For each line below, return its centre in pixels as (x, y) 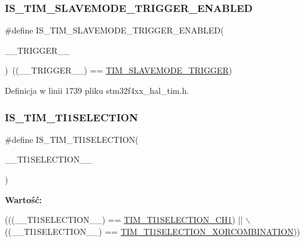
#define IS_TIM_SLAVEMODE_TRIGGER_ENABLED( (114, 30)
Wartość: (24, 199)
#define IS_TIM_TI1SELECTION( (72, 139)
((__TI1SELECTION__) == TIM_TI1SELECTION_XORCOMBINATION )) (153, 231)
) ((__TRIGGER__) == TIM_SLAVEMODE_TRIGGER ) (119, 70)
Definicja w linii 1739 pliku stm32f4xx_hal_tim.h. (97, 90)
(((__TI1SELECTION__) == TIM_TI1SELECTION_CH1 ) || (124, 220)
